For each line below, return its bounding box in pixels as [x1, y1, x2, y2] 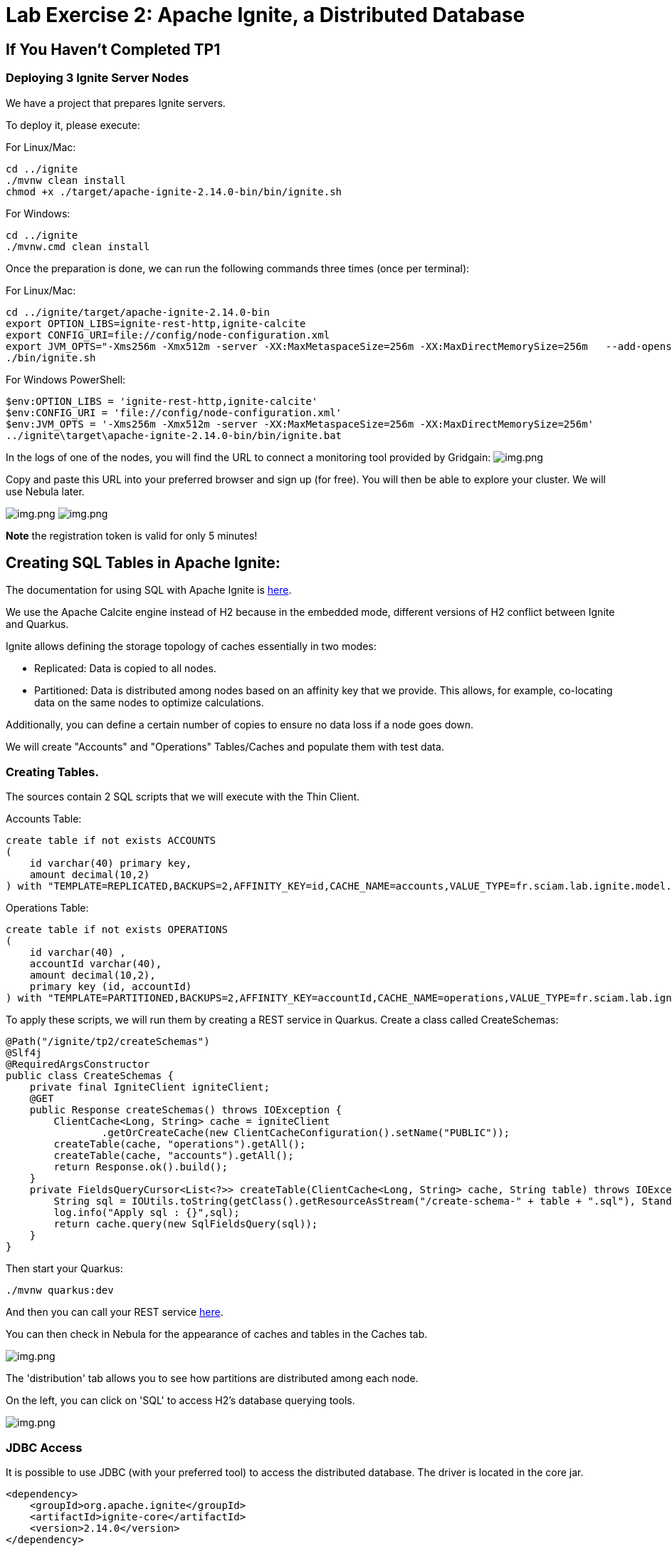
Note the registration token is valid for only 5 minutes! [6, 529, 258, 542]
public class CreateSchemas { [6, 1070, 174, 1082]
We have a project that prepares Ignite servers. [6, 96, 226, 109]
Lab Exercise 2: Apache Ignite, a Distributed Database [6, 3, 525, 27]
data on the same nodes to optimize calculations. [34, 696, 264, 709]
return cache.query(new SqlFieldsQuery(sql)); [53, 1218, 318, 1230]
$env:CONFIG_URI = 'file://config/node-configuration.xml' [6, 406, 342, 418]
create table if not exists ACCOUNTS [6, 835, 216, 847]
